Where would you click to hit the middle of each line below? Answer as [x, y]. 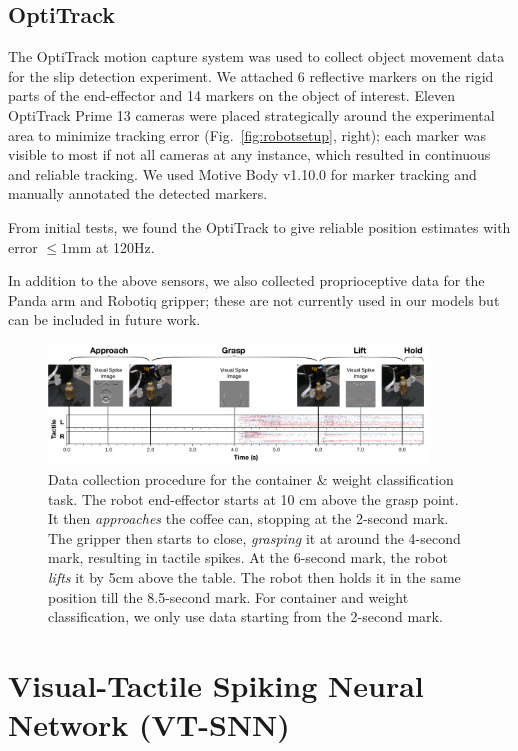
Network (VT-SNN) [149, 724]
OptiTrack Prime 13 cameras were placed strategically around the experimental [251, 114]
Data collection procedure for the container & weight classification [251, 478]
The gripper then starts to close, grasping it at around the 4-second [254, 537]
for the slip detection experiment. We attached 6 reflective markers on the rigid [251, 75]
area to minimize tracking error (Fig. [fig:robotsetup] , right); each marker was [247, 134]
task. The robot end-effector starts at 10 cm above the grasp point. [253, 498]
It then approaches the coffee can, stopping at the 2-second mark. [248, 518]
